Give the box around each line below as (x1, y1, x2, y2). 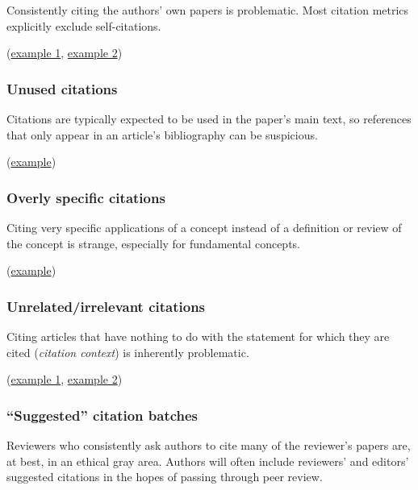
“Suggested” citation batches (6, 405, 199, 425)
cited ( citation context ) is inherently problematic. (6, 343, 249, 360)
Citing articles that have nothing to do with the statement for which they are (6, 328, 390, 344)
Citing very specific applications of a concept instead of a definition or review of (6, 219, 402, 235)
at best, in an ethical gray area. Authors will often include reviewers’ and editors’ (6, 452, 409, 469)
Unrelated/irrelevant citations (6, 296, 206, 316)
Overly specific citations (6, 187, 165, 207)
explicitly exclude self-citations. (6, 17, 161, 34)
